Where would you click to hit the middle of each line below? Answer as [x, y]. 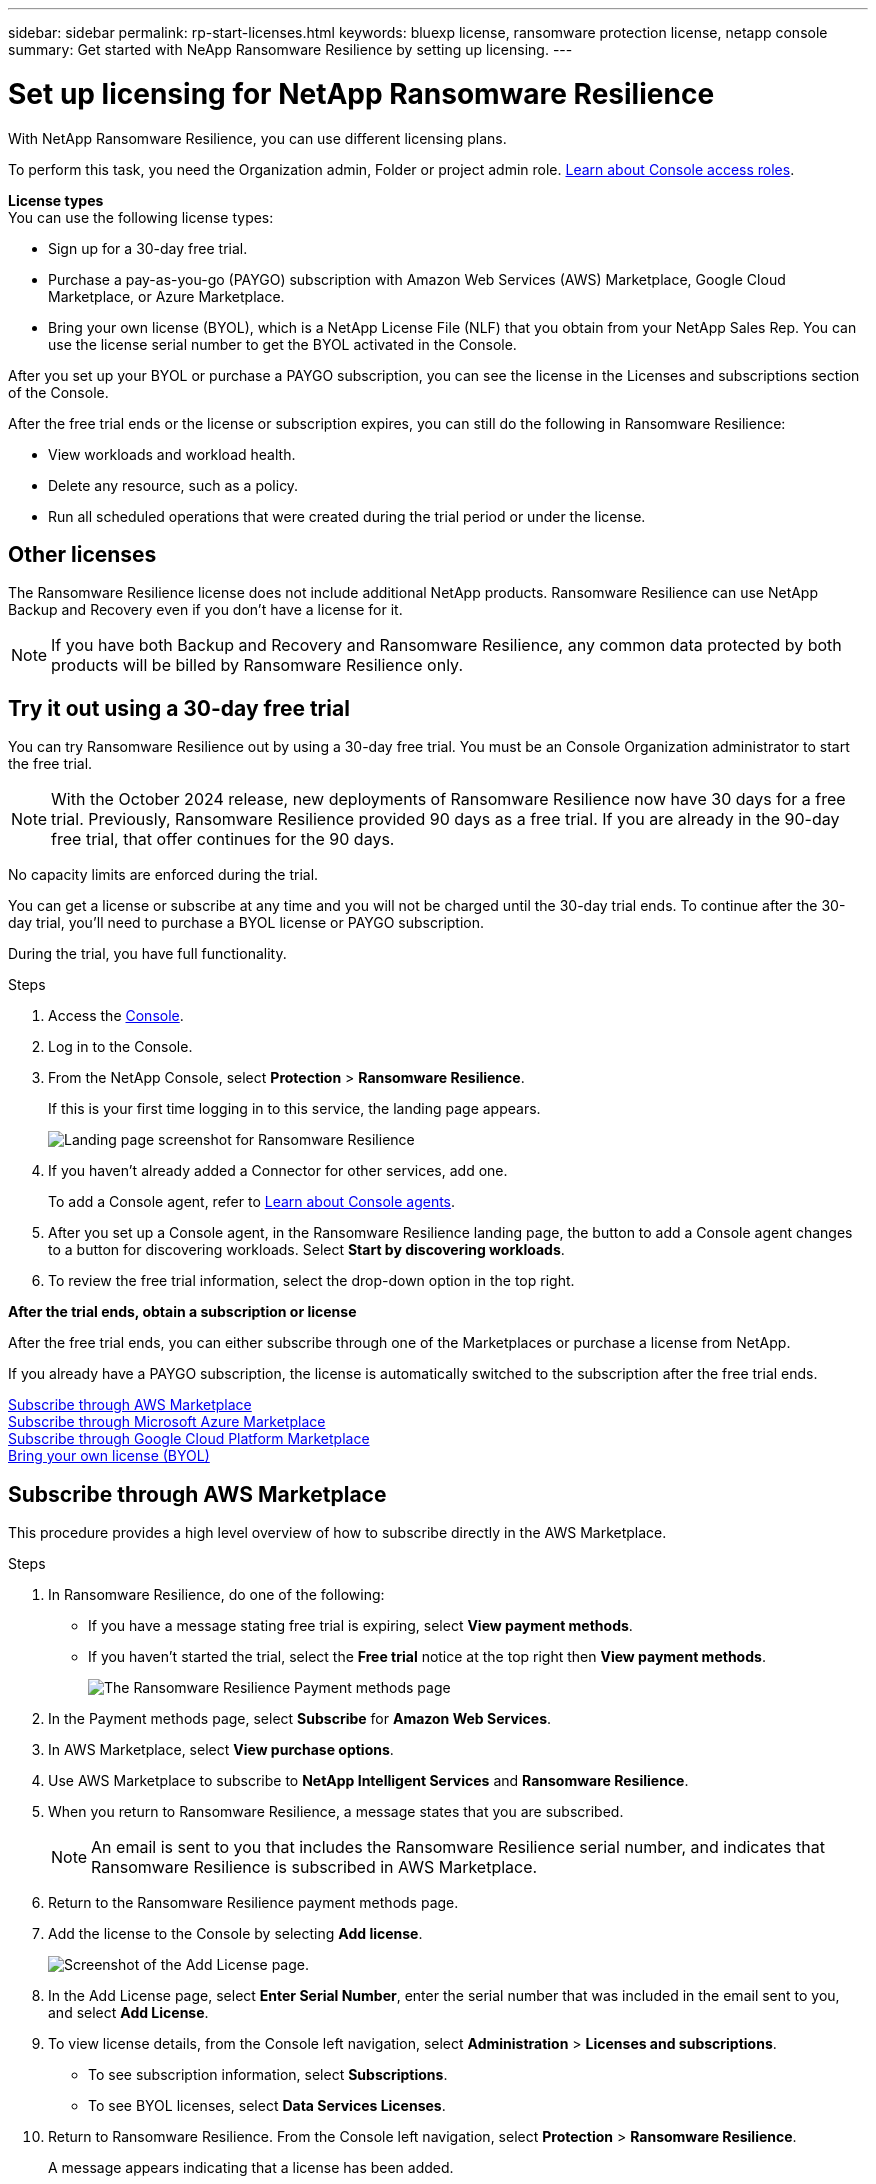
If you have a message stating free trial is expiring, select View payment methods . [360, 1626]
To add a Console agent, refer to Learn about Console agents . [252, 1202]
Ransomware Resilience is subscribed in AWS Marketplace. [314, 1867]
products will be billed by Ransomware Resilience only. [257, 665]
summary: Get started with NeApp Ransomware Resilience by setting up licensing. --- [290, 49]
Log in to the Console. [120, 1047]
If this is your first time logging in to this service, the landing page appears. [294, 1109]
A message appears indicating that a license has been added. [251, 2168]
